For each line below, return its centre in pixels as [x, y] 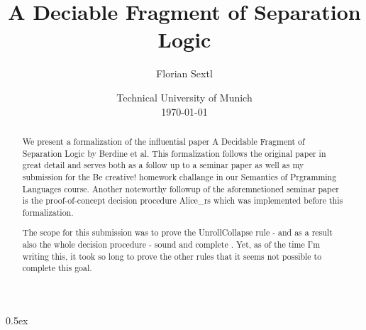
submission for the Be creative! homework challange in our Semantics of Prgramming [179, 176]
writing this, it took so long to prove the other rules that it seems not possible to [172, 256]
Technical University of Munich [184, 97]
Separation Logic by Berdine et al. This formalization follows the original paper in [174, 153]
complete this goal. [57, 268]
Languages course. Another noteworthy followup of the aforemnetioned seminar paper [181, 188]
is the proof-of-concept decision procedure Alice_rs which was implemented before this [183, 200]
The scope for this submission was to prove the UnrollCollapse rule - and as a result [177, 232]
